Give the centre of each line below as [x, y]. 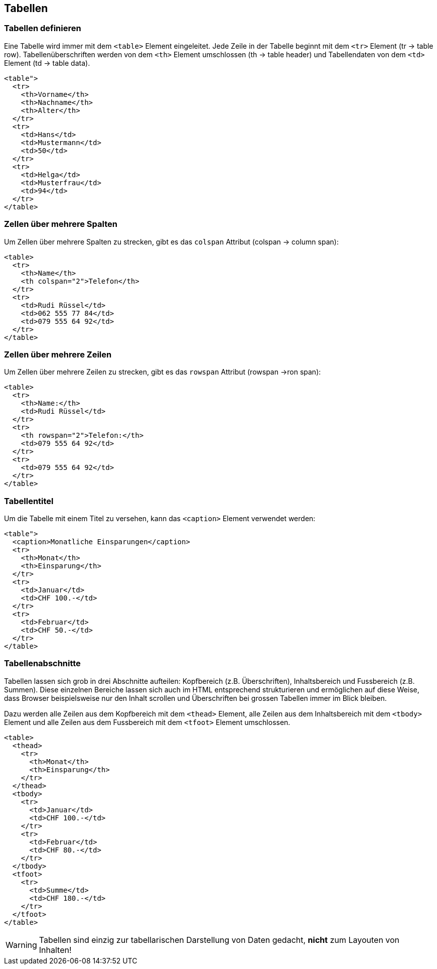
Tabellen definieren [43, 28]
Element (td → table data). [47, 63]
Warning [21, 945]
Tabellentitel [29, 501]
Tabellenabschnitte [42, 663]
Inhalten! [55, 950]
